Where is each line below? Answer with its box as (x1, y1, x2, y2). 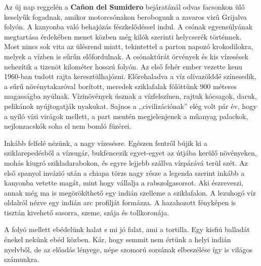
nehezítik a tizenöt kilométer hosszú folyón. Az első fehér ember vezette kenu (4, 61, 242, 71)
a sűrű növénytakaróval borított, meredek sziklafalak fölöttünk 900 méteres (4, 81, 237, 91)
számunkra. (4, 254, 39, 264)
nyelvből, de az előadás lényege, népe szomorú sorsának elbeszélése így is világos (4, 244, 253, 254)
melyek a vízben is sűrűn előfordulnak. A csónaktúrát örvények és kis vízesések (4, 51, 248, 61)
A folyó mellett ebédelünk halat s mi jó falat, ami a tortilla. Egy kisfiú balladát (4, 224, 250, 235)
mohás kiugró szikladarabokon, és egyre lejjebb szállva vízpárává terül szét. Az (4, 157, 248, 168)
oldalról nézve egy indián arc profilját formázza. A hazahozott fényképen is (4, 197, 236, 208)
